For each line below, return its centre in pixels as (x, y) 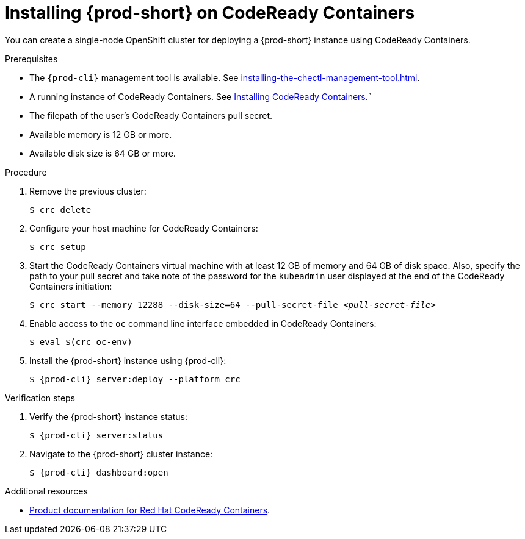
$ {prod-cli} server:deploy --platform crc (135, 379)
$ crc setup (58, 247)
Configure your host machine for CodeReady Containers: (144, 228)
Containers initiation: (71, 286)
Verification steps (40, 398)
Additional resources (46, 491)
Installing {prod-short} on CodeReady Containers (210, 13)
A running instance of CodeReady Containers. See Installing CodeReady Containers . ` (201, 96)
